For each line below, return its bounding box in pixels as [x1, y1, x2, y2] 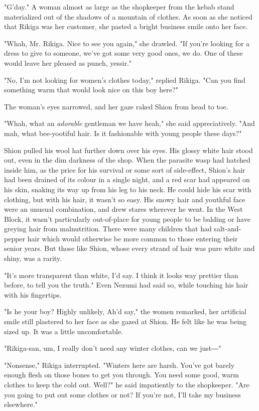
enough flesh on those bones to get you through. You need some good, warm [4, 369, 239, 380]
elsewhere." [4, 399, 38, 409]
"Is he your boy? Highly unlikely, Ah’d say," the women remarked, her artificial [4, 306, 246, 317]
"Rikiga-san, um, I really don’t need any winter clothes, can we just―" [4, 343, 221, 353]
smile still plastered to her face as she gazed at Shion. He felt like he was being [4, 316, 247, 327]
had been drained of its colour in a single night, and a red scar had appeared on [4, 174, 250, 185]
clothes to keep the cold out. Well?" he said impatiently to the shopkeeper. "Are [4, 379, 249, 389]
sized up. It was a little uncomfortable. [4, 326, 123, 336]
